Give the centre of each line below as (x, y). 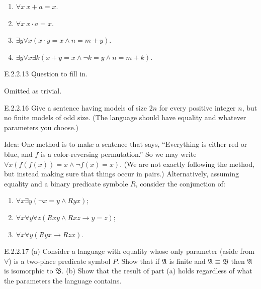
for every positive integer (197, 107)
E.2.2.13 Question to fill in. (46, 74)
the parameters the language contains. (63, 280)
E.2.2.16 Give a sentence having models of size (75, 107)
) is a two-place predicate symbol (60, 261)
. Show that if (138, 261)
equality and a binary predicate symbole (66, 183)
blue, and (18, 154)
